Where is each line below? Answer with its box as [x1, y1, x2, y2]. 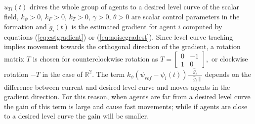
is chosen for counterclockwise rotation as [33, 54, 158, 64]
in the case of [42, 68, 83, 79]
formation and [4, 21, 47, 32]
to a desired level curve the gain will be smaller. [4, 111, 149, 121]
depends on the [205, 68, 251, 79]
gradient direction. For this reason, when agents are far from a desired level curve [4, 91, 251, 102]
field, [4, 11, 19, 21]
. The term [92, 68, 125, 79]
